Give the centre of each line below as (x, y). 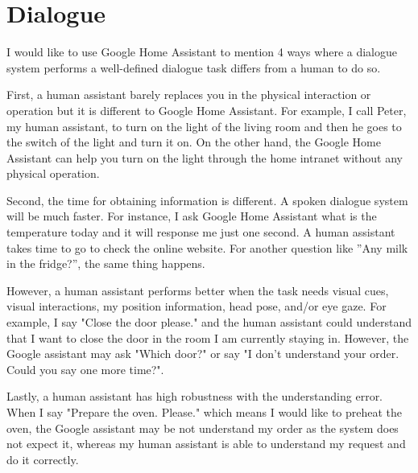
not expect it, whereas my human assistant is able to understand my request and (206, 444)
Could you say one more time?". (85, 369)
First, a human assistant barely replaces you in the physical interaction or (189, 95)
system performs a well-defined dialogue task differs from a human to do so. (194, 67)
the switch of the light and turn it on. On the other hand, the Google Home (194, 142)
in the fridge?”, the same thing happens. (106, 263)
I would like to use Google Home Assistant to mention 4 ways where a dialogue (202, 52)
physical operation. (53, 173)
